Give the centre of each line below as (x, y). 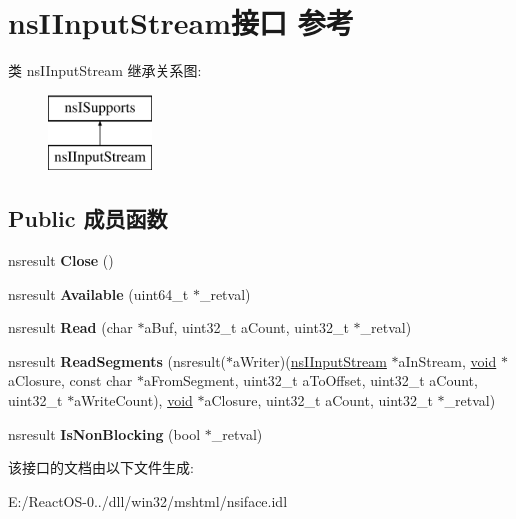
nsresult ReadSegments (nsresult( (117, 360)
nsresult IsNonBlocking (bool (104, 433)
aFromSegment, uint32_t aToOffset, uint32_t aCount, (310, 380)
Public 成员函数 (88, 218)
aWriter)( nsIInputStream (310, 360)
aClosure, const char (70, 380)
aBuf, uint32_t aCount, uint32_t (246, 327)
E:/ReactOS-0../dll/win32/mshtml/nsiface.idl (148, 500)
